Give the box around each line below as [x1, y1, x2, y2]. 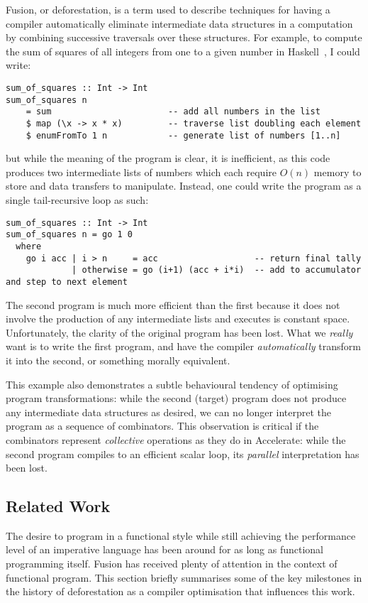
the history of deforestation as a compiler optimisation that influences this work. [6, 584, 355, 599]
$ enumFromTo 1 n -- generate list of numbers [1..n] [26, 130, 341, 141]
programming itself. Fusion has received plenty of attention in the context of [6, 556, 338, 571]
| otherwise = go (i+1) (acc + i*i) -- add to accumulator [72, 265, 362, 276]
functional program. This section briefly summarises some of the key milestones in [6, 570, 362, 585]
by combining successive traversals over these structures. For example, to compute [6, 30, 362, 45]
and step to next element [6, 276, 128, 287]
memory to [313, 164, 362, 179]
